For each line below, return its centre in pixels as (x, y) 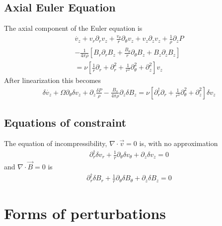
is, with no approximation (179, 143)
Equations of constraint (65, 122)
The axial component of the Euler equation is (73, 28)
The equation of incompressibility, (56, 143)
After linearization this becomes (53, 80)
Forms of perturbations (85, 213)
